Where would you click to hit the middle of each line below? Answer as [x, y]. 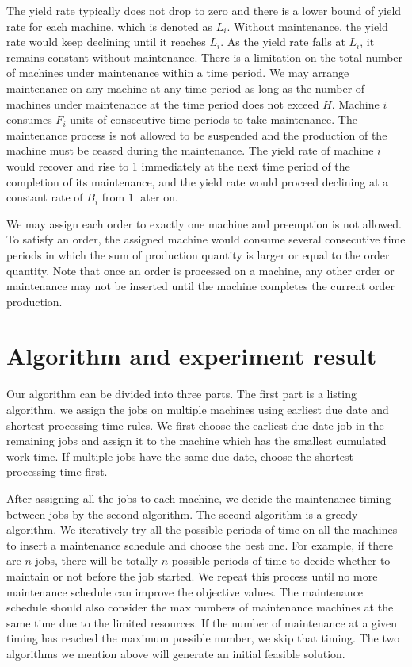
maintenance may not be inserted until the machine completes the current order [200, 286]
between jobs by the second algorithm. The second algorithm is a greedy [182, 514]
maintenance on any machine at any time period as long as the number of [186, 88]
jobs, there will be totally [96, 560]
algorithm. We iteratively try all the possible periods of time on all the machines [202, 529]
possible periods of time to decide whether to [281, 560]
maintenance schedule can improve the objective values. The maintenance [185, 591]
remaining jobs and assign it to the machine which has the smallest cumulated [196, 441]
